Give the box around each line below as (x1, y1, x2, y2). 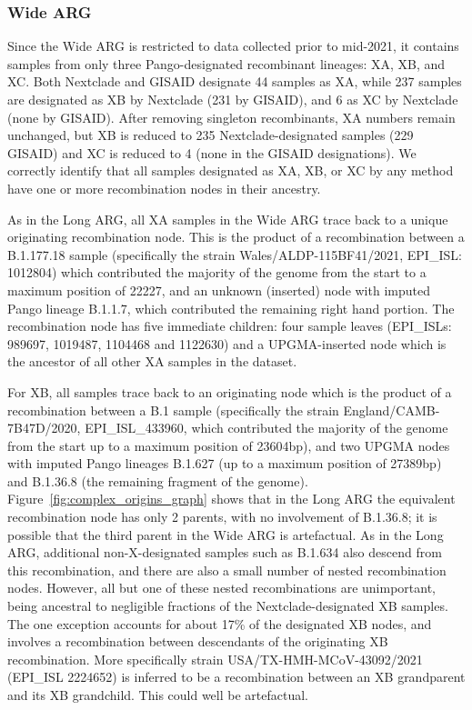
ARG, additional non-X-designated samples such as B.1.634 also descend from (7, 543, 442, 562)
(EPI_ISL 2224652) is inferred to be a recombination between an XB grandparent (7, 667, 466, 686)
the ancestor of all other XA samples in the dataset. (7, 352, 297, 371)
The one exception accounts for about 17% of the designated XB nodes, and (7, 614, 432, 633)
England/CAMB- (343, 400, 440, 419)
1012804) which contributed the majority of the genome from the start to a (7, 263, 427, 282)
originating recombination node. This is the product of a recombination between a (7, 227, 465, 246)
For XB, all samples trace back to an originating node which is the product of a (7, 382, 452, 401)
